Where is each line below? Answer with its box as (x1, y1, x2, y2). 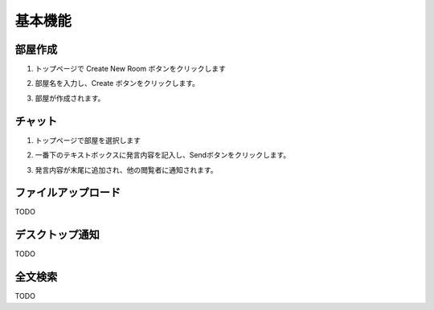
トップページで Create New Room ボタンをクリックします (35, 64, 227, 74)
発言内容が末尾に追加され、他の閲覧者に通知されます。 (35, 165, 218, 174)
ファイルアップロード (14, 186, 121, 200)
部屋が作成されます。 (35, 93, 105, 103)
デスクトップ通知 (14, 228, 100, 242)
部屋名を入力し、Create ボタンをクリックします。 (35, 79, 200, 88)
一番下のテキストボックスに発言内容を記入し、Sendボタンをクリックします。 (35, 150, 291, 160)
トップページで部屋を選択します (35, 135, 141, 145)
